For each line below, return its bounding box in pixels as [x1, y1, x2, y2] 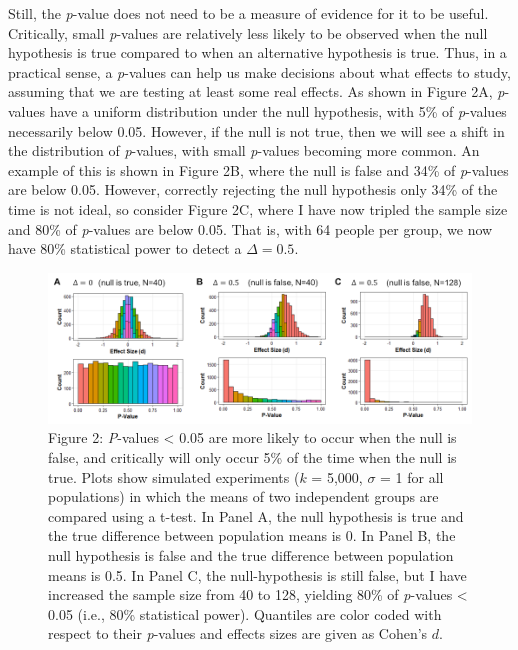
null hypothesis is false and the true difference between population [48, 545, 454, 566]
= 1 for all [380, 466, 444, 487]
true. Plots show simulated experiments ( [48, 466, 300, 487]
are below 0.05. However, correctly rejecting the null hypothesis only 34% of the [8, 179, 498, 200]
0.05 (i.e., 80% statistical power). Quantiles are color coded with [48, 603, 442, 624]
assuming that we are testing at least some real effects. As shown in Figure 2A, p [8, 81, 505, 102]
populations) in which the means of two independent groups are [48, 486, 439, 507]
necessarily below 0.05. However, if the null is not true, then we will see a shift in [8, 120, 505, 141]
